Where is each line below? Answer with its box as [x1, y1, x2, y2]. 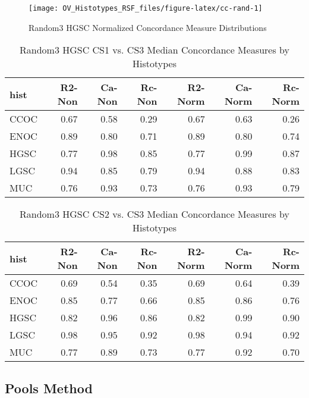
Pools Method [5, 378, 93, 397]
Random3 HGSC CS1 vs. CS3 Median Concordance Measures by [19, 43, 290, 57]
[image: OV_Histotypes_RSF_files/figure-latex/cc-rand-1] [29, 4, 263, 12]
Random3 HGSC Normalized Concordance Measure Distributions [29, 21, 267, 33]
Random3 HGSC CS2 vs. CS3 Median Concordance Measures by [19, 207, 290, 221]
